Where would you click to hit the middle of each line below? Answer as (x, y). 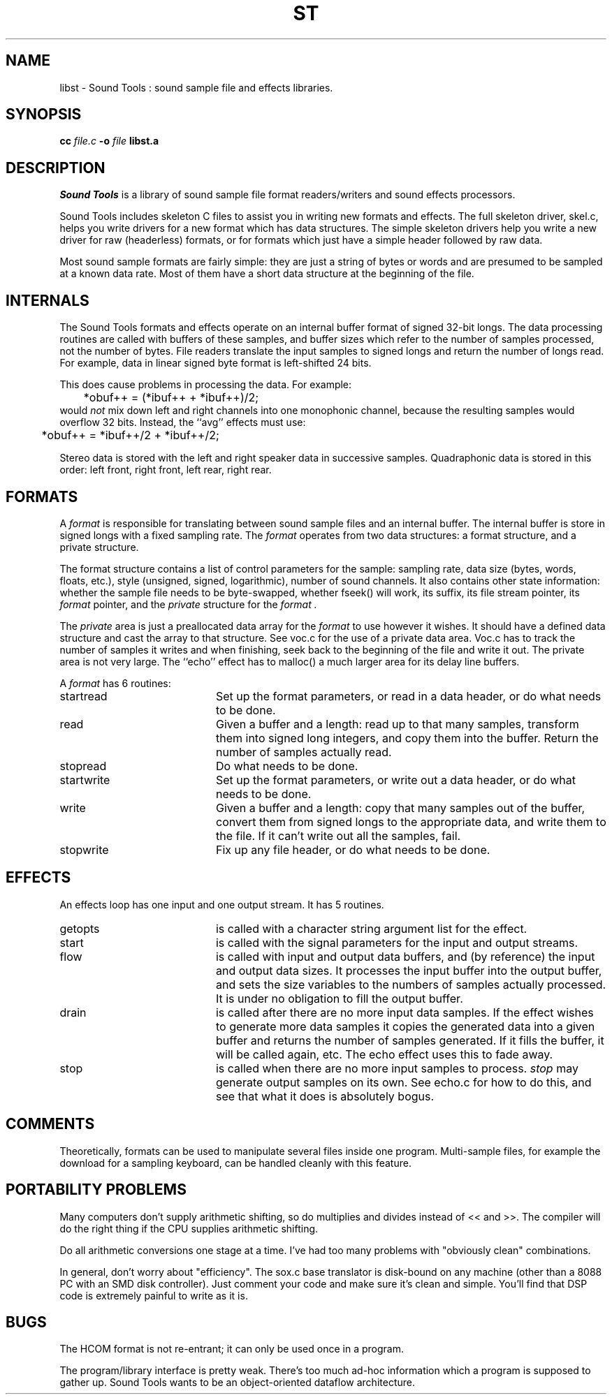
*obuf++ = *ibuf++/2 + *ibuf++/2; (130, 435)
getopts (80, 928)
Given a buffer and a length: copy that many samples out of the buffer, (400, 808)
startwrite (85, 780)
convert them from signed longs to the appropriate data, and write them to (411, 821)
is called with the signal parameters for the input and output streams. (397, 942)
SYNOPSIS (44, 115)
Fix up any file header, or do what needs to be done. (353, 849)
